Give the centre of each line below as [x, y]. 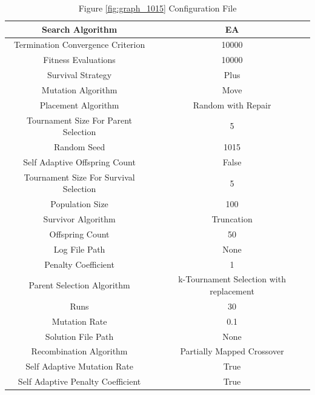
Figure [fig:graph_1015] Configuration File [157, 8]
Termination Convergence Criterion [79, 45]
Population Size [79, 204]
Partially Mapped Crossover [232, 351]
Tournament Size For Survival [79, 177]
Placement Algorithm [79, 105]
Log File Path [79, 249]
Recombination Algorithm [79, 351]
